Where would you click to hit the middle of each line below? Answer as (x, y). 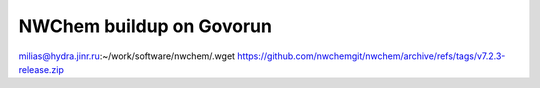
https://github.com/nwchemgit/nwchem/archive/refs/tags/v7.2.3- (371, 56)
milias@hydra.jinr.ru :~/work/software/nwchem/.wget (126, 56)
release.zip (41, 69)
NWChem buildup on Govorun (145, 26)
